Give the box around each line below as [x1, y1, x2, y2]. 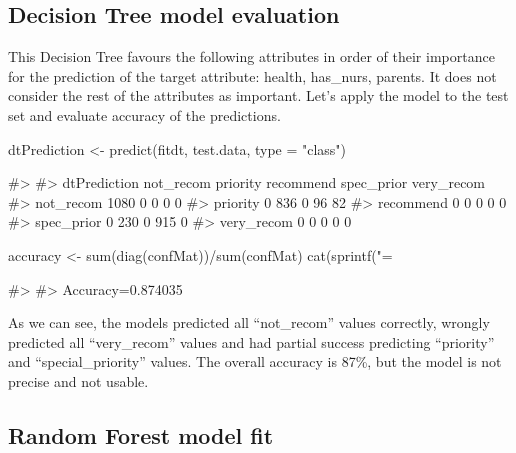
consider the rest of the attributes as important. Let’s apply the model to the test [8, 85, 509, 106]
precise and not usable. [8, 370, 149, 391]
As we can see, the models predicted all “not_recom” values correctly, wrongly [8, 312, 490, 333]
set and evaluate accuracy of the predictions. [8, 104, 281, 125]
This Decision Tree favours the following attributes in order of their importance [8, 46, 495, 67]
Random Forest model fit [8, 419, 274, 450]
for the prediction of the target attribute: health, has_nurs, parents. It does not [8, 65, 497, 86]
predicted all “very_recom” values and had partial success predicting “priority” [8, 331, 495, 352]
